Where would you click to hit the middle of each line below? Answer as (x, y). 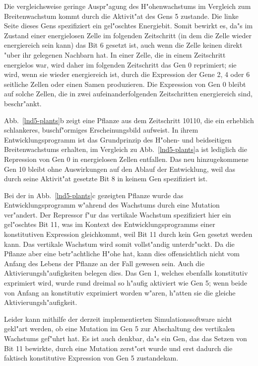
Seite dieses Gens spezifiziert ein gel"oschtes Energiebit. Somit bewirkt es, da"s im (129, 26)
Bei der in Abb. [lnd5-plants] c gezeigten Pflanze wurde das (94, 195)
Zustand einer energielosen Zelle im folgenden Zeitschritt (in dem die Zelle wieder (128, 35)
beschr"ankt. (23, 103)
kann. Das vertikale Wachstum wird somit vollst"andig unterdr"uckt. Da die (119, 244)
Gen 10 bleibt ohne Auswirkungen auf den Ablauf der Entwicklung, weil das (120, 169)
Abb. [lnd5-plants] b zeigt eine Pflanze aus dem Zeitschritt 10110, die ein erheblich (129, 120)
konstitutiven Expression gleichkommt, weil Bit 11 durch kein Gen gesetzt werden (128, 234)
